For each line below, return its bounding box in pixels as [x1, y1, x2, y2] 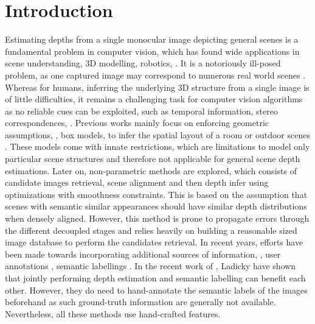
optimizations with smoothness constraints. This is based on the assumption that [5, 188, 308, 200]
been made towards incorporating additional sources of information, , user [5, 247, 281, 260]
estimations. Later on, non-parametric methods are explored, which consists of [5, 164, 297, 177]
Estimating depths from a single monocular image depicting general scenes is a [5, 33, 299, 46]
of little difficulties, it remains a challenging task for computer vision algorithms [5, 93, 303, 105]
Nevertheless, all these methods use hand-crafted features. [5, 307, 221, 320]
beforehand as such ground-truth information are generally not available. [5, 295, 276, 308]
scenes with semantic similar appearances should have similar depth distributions [5, 200, 307, 213]
